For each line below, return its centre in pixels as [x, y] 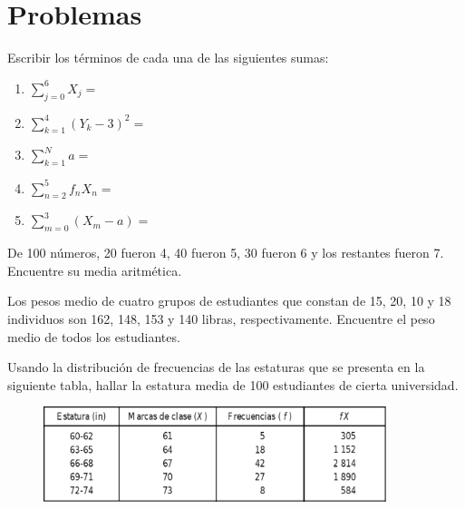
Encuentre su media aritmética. [95, 270]
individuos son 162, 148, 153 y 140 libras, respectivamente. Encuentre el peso [221, 318]
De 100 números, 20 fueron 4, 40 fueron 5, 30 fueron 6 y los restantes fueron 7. [226, 253]
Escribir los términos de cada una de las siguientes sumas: [168, 58]
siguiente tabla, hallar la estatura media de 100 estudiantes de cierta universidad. [233, 384]
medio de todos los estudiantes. [94, 336]
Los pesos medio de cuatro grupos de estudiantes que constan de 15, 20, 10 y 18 [229, 301]
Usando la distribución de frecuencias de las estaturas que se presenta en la [216, 367]
